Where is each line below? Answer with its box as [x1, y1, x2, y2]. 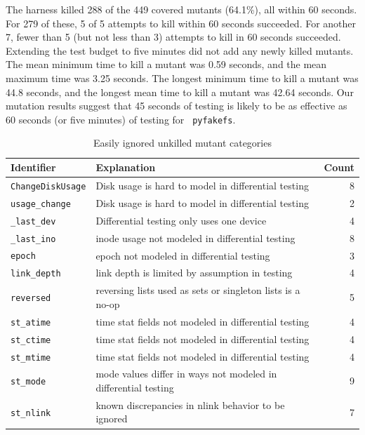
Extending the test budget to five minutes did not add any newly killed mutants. [6, 43, 354, 58]
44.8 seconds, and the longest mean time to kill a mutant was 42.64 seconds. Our [6, 84, 354, 99]
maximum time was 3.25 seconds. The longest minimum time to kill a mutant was [6, 70, 359, 85]
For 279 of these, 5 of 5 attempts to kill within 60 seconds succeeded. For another [6, 15, 357, 30]
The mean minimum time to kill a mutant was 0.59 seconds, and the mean [6, 57, 327, 72]
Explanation [95, 160, 156, 174]
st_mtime [11, 352, 51, 363]
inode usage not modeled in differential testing [95, 230, 296, 245]
